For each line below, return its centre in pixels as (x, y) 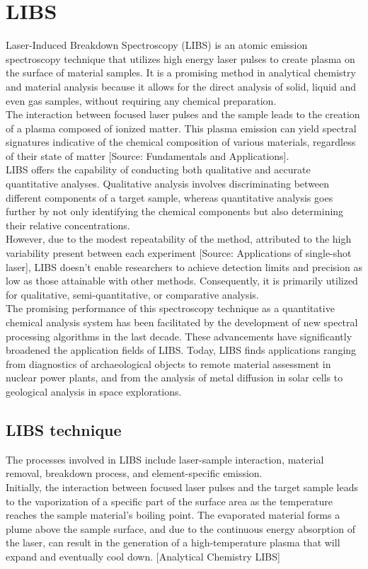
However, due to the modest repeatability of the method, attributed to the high (179, 239)
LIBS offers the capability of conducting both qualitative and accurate (158, 169)
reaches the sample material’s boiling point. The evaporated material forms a (173, 515)
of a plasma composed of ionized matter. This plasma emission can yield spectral (181, 128)
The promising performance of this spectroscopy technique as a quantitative (170, 308)
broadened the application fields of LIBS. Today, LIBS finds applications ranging (181, 350)
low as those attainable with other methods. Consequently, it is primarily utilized (182, 281)
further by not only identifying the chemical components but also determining (175, 211)
